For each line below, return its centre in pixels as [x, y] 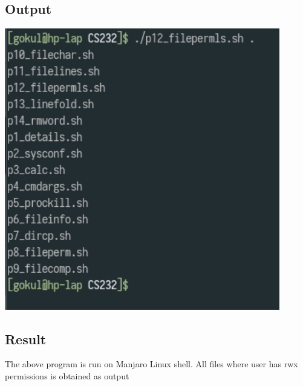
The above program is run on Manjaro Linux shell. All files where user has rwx [151, 364]
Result [26, 339]
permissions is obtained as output [67, 376]
